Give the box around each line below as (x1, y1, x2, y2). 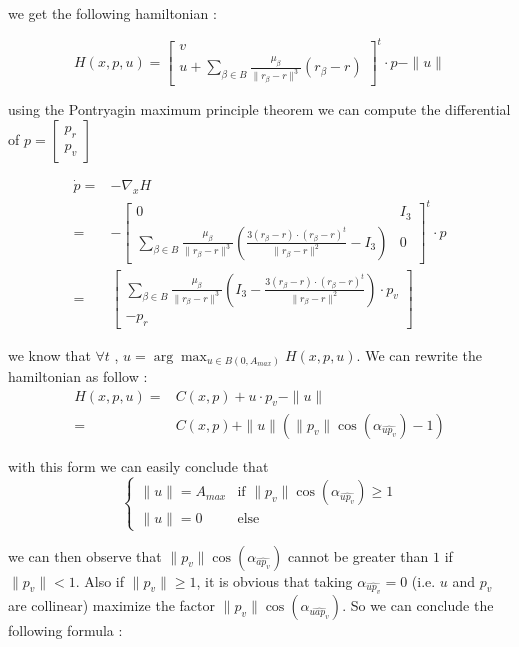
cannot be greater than (287, 545, 429, 566)
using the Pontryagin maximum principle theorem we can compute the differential (8, 98, 511, 119)
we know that (8, 344, 91, 365)
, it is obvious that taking (196, 570, 353, 591)
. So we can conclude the (342, 595, 494, 616)
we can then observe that (8, 545, 162, 566)
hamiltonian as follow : (8, 366, 148, 387)
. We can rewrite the (356, 344, 482, 365)
